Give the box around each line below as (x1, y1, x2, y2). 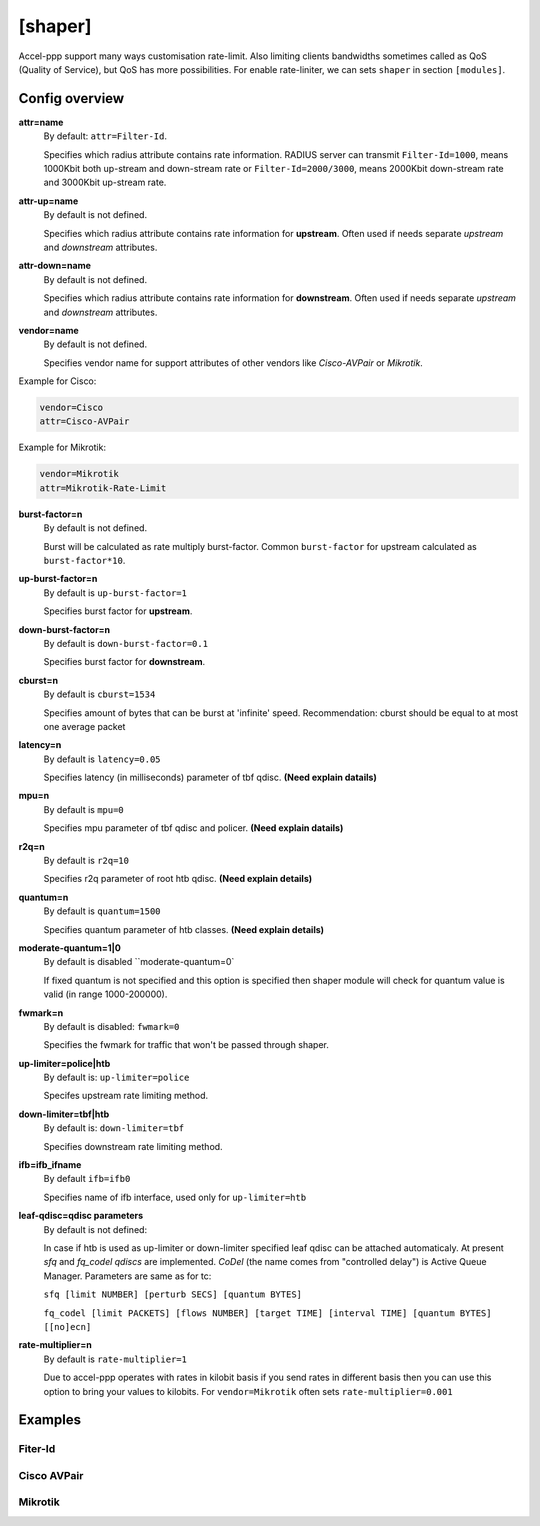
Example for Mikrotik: (18, 441, 107, 454)
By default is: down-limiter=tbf (43, 1122, 185, 1134)
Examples (18, 1411, 82, 1429)
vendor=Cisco (39, 402, 104, 414)
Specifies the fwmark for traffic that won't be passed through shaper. (43, 1039, 330, 1051)
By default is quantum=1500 (43, 905, 161, 917)
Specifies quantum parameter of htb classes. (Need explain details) (43, 923, 325, 935)
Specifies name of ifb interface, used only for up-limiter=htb (43, 1191, 307, 1203)
